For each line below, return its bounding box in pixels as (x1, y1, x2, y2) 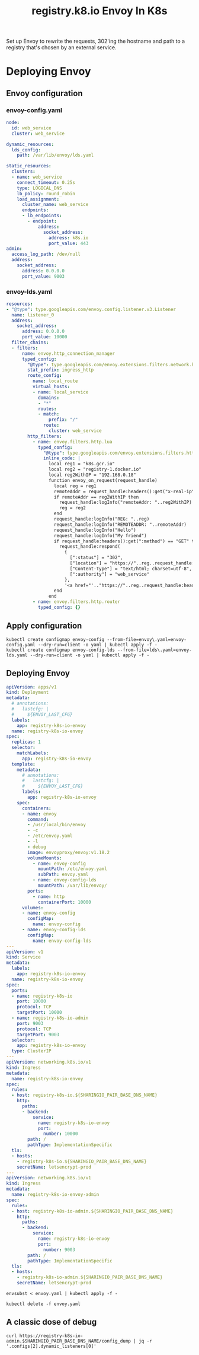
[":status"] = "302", (69, 555, 123, 561)
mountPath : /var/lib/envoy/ (37, 883, 108, 888)
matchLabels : (17, 750, 49, 756)
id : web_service (11, 125, 52, 131)
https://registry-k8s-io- (19, 1332, 84, 1339)
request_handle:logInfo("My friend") (53, 532, 147, 538)
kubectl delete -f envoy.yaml (6, 1301, 81, 1307)
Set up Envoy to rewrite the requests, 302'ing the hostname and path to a (6, 37, 185, 45)
